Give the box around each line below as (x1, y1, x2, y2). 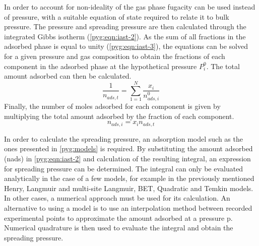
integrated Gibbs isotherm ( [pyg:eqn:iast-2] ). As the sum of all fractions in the (4, 31, 246, 41)
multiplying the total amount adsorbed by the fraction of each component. (4, 110, 234, 121)
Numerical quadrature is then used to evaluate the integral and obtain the (4, 222, 233, 233)
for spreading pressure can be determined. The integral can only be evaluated (4, 163, 243, 173)
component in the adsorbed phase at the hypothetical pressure (4, 60, 197, 71)
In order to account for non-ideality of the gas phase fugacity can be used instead (4, 2, 255, 12)
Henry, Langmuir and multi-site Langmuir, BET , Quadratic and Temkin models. (4, 182, 253, 193)
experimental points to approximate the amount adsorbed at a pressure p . (4, 212, 233, 223)
